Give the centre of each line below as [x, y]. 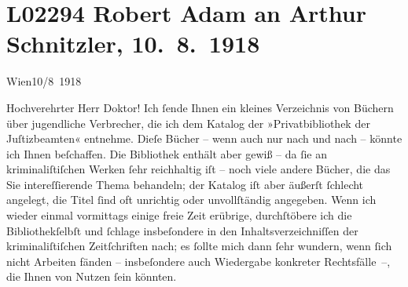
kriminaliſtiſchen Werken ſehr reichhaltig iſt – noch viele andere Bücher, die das [198, 169]
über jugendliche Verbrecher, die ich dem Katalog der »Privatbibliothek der [188, 123]
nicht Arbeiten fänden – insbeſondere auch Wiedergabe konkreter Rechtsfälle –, [198, 261]
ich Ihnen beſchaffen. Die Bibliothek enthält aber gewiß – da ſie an [167, 153]
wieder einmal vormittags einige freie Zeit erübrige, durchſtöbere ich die [179, 215]
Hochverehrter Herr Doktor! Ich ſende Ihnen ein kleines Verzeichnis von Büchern [200, 107]
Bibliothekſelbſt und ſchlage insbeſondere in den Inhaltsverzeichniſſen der [182, 230]
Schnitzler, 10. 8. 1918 [133, 44]
